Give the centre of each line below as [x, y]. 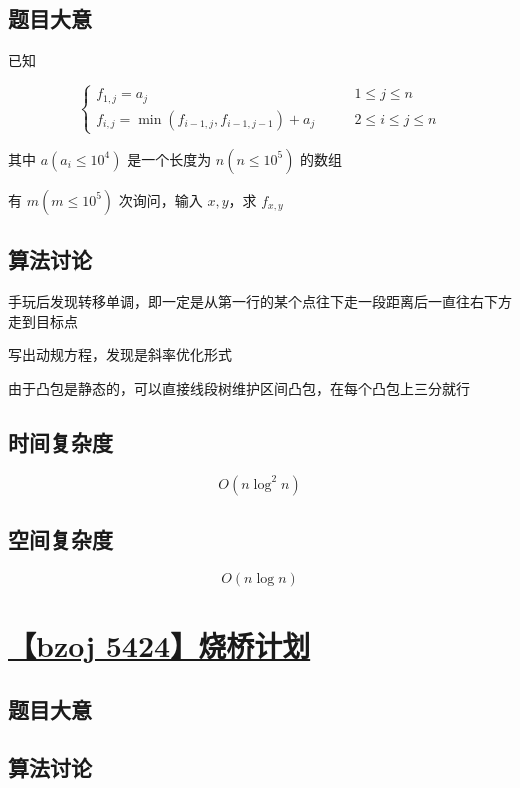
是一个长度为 [169, 158]
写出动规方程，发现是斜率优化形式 [120, 354]
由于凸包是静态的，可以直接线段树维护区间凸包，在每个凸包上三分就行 [239, 387]
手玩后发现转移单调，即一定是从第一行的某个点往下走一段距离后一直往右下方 [260, 301]
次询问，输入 [160, 199]
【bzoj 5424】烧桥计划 [159, 645]
